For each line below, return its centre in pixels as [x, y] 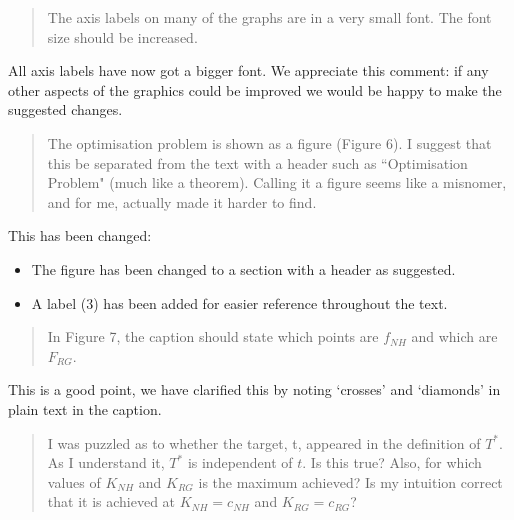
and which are [454, 336]
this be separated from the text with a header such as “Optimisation [257, 162]
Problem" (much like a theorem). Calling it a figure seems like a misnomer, [277, 182]
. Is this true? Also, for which [392, 462]
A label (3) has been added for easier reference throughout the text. [239, 302]
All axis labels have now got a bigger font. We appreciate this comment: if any [248, 70]
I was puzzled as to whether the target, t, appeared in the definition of [264, 442]
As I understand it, [106, 462]
